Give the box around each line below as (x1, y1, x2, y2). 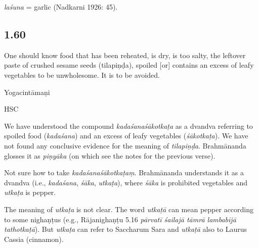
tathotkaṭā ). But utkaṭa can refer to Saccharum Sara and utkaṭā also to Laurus (4, 224, 247, 234)
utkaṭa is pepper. (4, 187, 56, 197)
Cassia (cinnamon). (4, 233, 64, 244)
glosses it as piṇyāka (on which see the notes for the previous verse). (4, 150, 216, 161)
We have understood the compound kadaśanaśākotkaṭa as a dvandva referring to (4, 120, 253, 131)
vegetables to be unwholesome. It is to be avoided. (4, 69, 160, 80)
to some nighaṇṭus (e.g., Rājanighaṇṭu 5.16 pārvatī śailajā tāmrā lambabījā (4, 214, 236, 224)
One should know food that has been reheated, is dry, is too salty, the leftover (4, 49, 246, 60)
